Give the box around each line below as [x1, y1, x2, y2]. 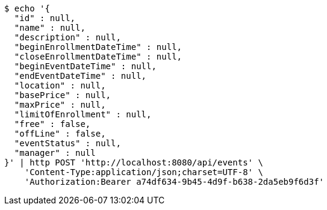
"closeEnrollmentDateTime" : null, [14, 52, 182, 61]
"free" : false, [14, 119, 91, 129]
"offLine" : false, [14, 129, 106, 138]
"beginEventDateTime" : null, [14, 61, 157, 71]
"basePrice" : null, [14, 90, 111, 100]
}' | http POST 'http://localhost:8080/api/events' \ [4, 158, 263, 167]
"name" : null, [14, 23, 86, 32]
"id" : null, [14, 13, 76, 23]
